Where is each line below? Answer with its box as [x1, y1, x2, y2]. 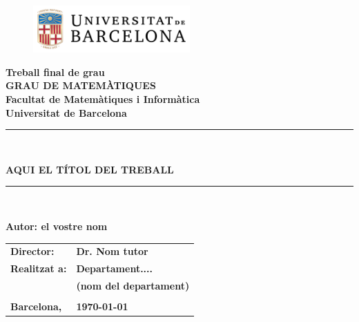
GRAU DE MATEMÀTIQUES [6, 78, 156, 93]
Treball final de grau [6, 64, 105, 79]
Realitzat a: [10, 261, 67, 276]
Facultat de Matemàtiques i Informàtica [6, 91, 200, 106]
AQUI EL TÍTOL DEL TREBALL [6, 162, 174, 176]
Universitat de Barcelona [6, 105, 127, 120]
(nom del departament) [76, 278, 190, 292]
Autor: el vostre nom [6, 218, 108, 233]
